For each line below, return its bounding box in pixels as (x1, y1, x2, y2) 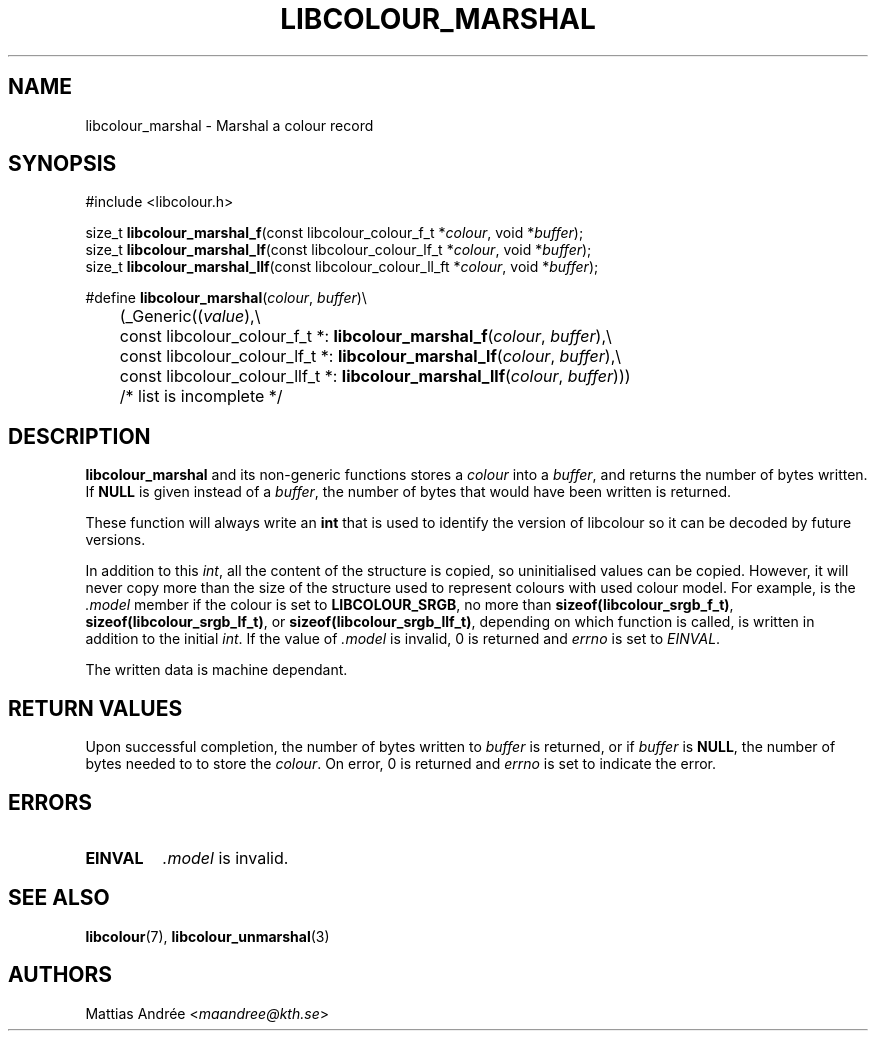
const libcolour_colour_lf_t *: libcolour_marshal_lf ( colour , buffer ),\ (119, 346, 622, 367)
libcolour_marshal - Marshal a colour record (85, 116, 374, 134)
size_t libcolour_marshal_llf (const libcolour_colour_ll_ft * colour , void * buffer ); (85, 258, 599, 276)
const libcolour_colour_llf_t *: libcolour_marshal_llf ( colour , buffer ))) (119, 366, 631, 387)
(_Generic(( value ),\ (119, 306, 261, 327)
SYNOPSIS (8, 151, 117, 177)
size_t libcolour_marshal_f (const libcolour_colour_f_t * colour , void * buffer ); (85, 224, 584, 242)
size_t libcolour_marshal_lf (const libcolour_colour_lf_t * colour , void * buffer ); (85, 241, 592, 259)
